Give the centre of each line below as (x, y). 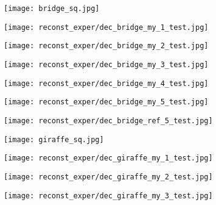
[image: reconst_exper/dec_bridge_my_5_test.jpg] (106, 102)
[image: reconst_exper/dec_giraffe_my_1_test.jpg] (108, 158)
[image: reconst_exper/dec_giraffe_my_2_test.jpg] (108, 177)
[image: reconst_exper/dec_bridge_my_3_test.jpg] (106, 64)
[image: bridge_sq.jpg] (52, 9)
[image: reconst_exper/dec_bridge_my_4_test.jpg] (106, 83)
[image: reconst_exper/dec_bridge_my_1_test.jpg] (106, 27)
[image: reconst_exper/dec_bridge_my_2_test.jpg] (106, 46)
